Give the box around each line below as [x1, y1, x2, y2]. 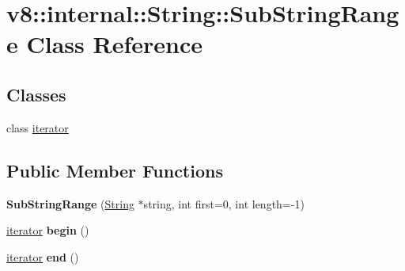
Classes [6, 82, 66, 106]
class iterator [6, 119, 69, 135]
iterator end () [6, 248, 79, 265]
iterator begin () [6, 222, 89, 239]
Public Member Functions [6, 158, 223, 182]
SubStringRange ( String [6, 195, 134, 212]
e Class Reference [6, 28, 202, 60]
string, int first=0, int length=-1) [143, 195, 305, 212]
